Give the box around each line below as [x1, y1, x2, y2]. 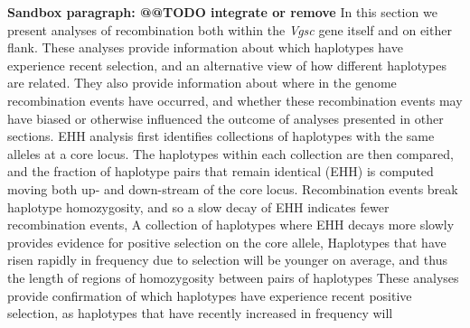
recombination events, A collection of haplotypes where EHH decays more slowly [7, 215, 455, 234]
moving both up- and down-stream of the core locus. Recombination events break [7, 179, 458, 198]
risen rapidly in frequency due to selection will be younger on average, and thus [7, 250, 447, 269]
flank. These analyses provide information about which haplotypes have [7, 38, 403, 57]
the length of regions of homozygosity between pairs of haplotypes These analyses [7, 267, 459, 286]
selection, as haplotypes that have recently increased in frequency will [7, 304, 393, 323]
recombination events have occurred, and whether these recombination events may [7, 90, 463, 109]
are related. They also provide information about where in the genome [7, 73, 397, 92]
